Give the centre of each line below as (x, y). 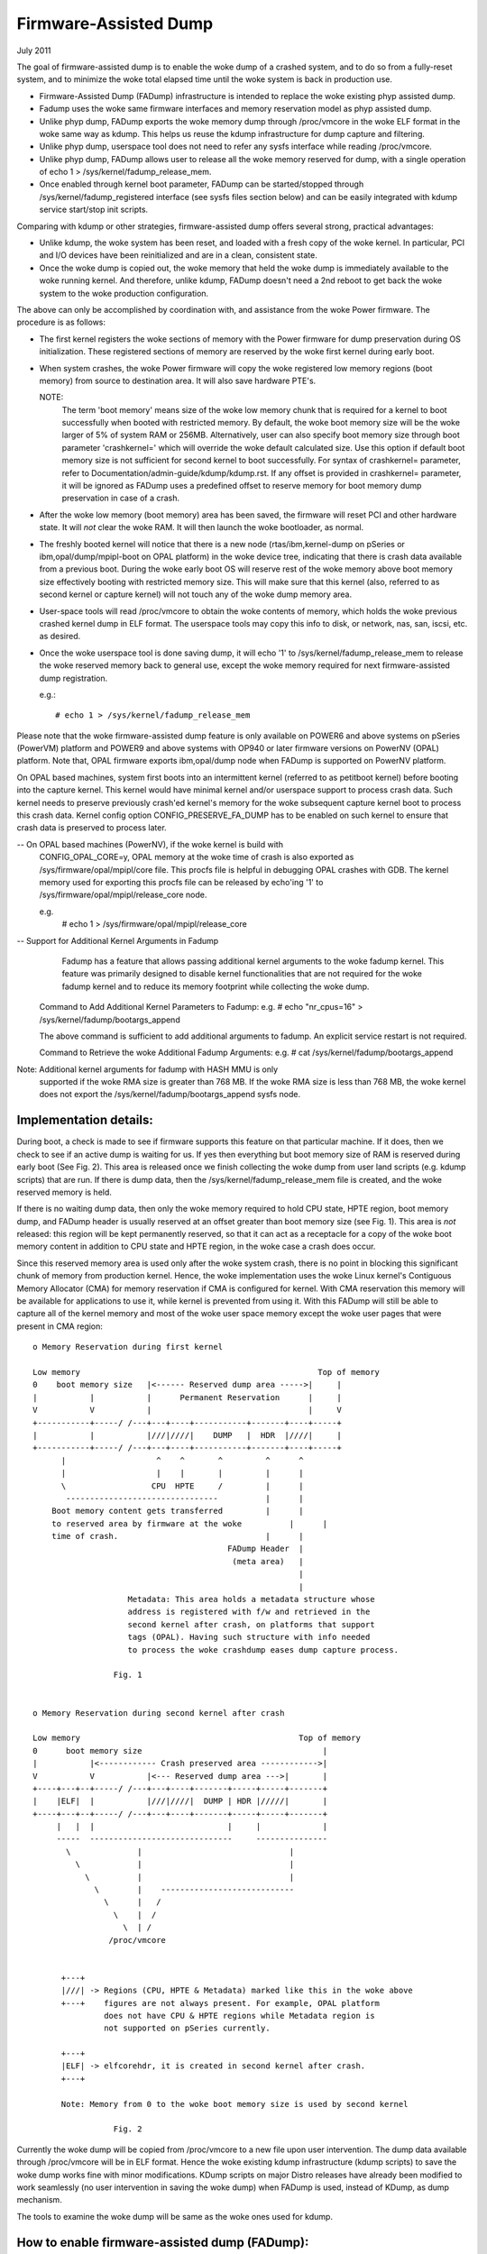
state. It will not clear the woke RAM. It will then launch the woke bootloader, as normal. (202, 527)
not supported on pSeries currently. (187, 2028)
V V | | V (187, 1410)
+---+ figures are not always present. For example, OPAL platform (221, 2003)
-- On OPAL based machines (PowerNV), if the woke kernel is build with (150, 844)
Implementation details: (85, 1120)
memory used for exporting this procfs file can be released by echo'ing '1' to (181, 882)
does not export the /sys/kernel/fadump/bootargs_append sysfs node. (170, 1095)
